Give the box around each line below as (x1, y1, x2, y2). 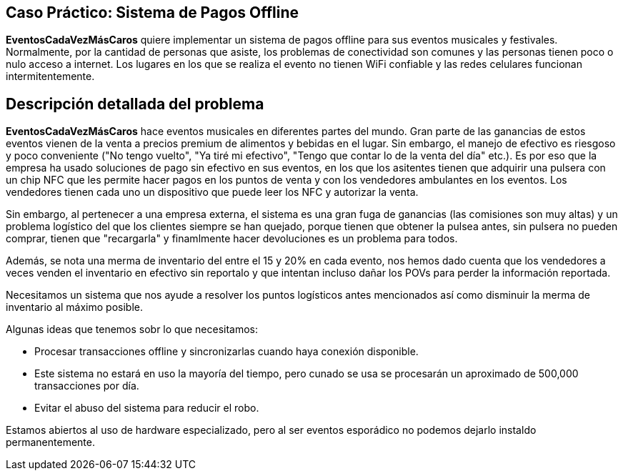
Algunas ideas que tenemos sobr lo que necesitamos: (6, 323, 259, 336)
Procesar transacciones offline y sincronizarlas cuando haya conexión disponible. (34, 345, 419, 358)
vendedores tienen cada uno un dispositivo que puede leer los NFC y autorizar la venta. (6, 186, 419, 199)
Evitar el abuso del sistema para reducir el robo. (34, 402, 259, 415)
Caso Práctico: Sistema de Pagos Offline (6, 4, 299, 21)
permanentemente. (6, 436, 95, 449)
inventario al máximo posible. (6, 301, 143, 314)
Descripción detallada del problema (6, 94, 264, 113)
